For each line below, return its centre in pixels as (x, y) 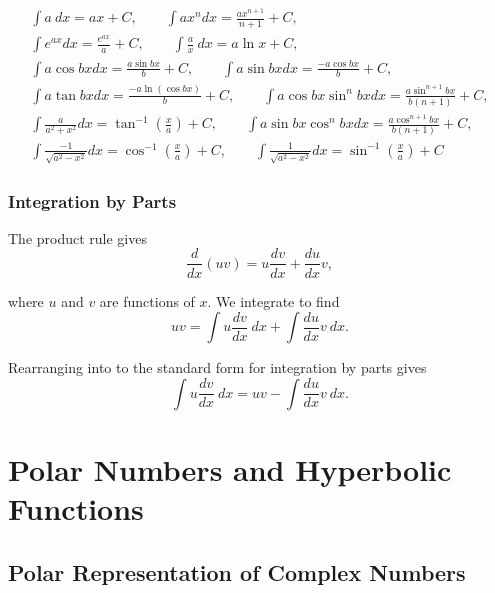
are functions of (147, 300)
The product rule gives (77, 237)
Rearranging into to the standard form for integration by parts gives (217, 367)
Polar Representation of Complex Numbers (237, 571)
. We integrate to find (273, 300)
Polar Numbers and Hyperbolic (230, 468)
